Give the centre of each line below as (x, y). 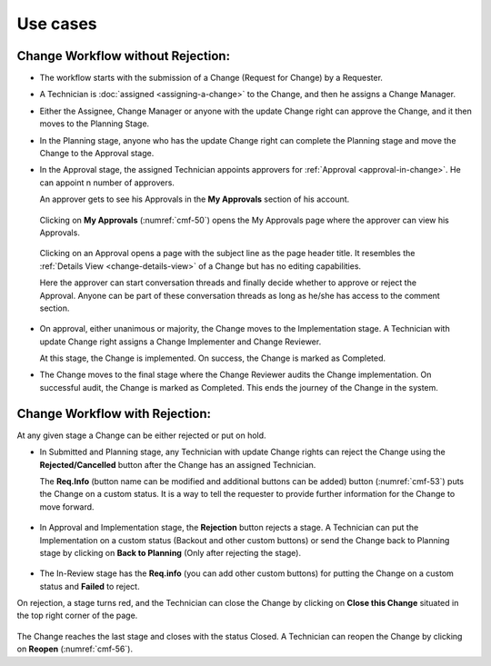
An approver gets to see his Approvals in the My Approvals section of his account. (195, 199)
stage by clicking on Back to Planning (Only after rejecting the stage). (170, 552)
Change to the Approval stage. (97, 154)
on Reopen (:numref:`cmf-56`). (75, 649)
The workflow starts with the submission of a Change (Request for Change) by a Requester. (211, 78)
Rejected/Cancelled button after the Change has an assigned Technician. (178, 464)
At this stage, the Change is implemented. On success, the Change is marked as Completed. (213, 358)
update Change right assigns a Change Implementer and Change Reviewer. (180, 342)
